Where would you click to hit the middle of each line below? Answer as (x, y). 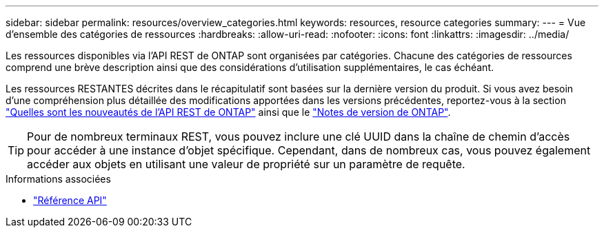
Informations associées (58, 179)
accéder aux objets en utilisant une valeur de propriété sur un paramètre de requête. (246, 164)
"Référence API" (70, 200)
